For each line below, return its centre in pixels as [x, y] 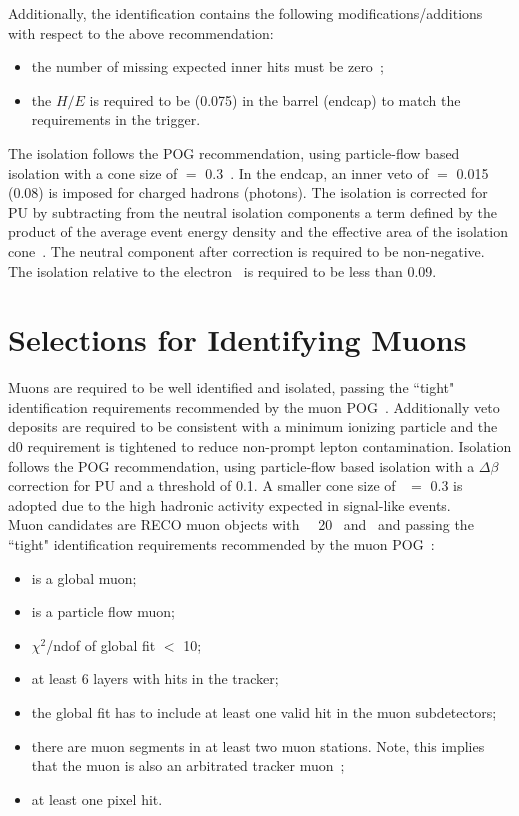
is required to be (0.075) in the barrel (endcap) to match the [275, 99]
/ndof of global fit [101, 644]
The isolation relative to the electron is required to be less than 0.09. [222, 270]
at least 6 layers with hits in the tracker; [155, 678]
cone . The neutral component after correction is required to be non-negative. [246, 250]
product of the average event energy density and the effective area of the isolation [258, 231]
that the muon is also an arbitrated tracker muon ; [188, 765]
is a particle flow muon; [103, 611]
